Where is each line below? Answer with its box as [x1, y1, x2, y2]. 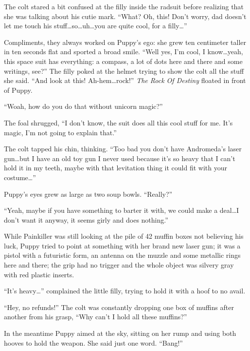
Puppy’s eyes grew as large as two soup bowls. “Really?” [4, 188, 173, 199]
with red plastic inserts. [4, 269, 74, 279]
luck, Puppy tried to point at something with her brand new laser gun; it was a [4, 240, 241, 250]
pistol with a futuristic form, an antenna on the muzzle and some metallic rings [4, 250, 241, 260]
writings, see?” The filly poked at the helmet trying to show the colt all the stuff [4, 65, 244, 76]
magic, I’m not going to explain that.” [4, 127, 117, 137]
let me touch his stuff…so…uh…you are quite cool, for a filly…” [4, 21, 187, 31]
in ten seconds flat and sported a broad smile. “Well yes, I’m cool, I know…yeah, [4, 46, 243, 57]
